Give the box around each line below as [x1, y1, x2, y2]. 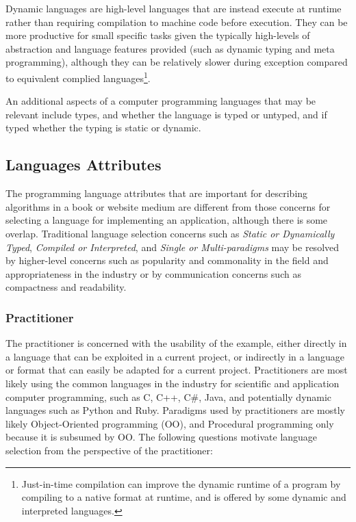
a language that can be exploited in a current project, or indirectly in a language [5, 349, 344, 363]
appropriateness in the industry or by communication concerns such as [5, 266, 301, 280]
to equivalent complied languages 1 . [5, 68, 151, 85]
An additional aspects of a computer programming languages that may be [5, 94, 316, 108]
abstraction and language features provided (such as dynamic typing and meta [5, 41, 335, 55]
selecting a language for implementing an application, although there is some [5, 213, 328, 227]
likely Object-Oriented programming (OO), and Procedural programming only [5, 416, 334, 430]
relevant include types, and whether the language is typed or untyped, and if [5, 107, 327, 121]
